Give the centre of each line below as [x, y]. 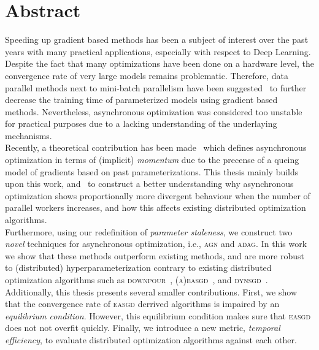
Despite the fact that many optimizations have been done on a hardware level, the [160, 63]
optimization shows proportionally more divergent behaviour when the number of [158, 195]
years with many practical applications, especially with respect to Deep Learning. [158, 51]
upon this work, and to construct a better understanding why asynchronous [149, 184]
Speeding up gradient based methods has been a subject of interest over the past [157, 40]
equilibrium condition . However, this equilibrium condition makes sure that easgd [158, 315]
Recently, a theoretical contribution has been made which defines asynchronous [156, 147]
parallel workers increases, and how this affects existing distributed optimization [156, 207]
